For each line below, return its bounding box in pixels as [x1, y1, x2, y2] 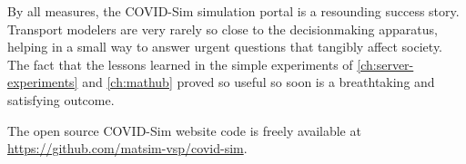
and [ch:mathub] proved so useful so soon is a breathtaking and [82, 72, 435, 92]
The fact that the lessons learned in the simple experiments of [7, 54, 353, 73]
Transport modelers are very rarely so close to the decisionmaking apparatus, [7, 19, 438, 38]
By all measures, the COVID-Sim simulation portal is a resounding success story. [7, 2, 460, 20]
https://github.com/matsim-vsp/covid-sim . [7, 139, 248, 158]
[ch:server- [357, 54, 414, 73]
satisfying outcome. [7, 90, 115, 109]
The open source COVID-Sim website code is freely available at [7, 121, 361, 140]
